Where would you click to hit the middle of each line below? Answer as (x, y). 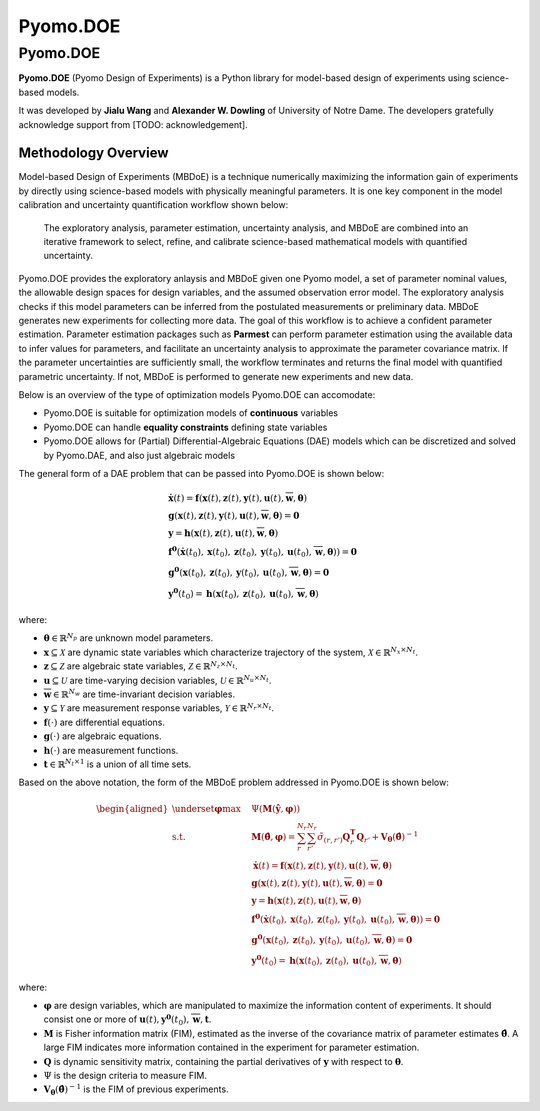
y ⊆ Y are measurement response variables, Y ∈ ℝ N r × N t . (159, 707)
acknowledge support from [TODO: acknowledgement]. (133, 124)
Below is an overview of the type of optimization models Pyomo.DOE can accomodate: (197, 394)
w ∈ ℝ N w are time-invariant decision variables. (139, 693)
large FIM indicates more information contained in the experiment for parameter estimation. (231, 1047)
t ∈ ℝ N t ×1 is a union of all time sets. (117, 763)
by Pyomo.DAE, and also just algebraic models (139, 455)
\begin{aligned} (132, 808)
